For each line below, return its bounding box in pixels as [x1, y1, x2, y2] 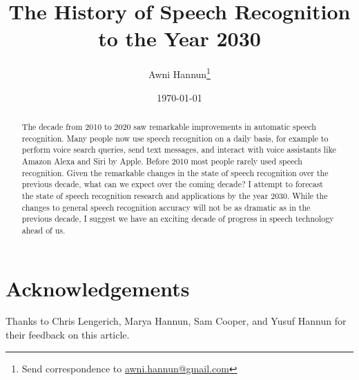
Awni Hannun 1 [148, 65, 211, 81]
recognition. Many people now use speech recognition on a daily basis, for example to [21, 132, 329, 144]
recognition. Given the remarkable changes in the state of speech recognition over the [21, 167, 329, 178]
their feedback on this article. [6, 327, 130, 342]
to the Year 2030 [98, 24, 261, 53]
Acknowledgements [6, 274, 190, 302]
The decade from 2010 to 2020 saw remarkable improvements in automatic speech [21, 120, 316, 132]
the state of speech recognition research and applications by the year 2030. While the [21, 189, 328, 201]
